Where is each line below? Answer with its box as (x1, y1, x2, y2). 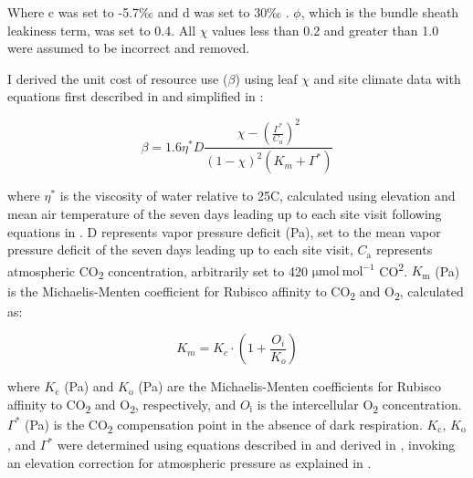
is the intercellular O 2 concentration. (257, 394, 462, 416)
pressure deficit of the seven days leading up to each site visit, (7, 240, 353, 259)
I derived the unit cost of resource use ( (7, 68, 228, 88)
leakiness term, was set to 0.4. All (7, 20, 196, 39)
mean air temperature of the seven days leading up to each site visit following (7, 203, 442, 223)
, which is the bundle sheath (300, 3, 459, 21)
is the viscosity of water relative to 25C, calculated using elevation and (59, 186, 456, 205)
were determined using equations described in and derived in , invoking (57, 435, 456, 454)
